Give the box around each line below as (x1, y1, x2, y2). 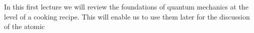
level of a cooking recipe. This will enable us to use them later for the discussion (4, 11, 250, 21)
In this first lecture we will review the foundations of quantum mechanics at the (4, 1, 248, 11)
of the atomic (4, 21, 45, 31)
